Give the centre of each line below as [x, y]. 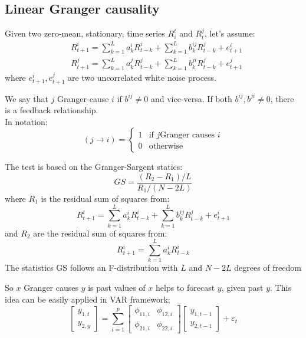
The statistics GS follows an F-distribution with [91, 268]
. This [281, 287]
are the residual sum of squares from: [100, 233]
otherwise [166, 147]
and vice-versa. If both [191, 98]
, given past [242, 287]
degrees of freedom [268, 268]
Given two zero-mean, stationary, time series [85, 33]
